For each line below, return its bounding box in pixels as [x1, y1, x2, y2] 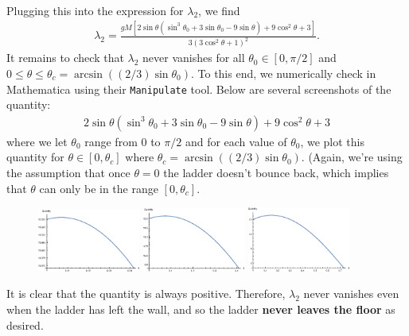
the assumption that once [6, 164, 130, 180]
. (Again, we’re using [301, 149, 403, 165]
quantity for [6, 149, 64, 165]
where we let [6, 133, 68, 149]
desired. [6, 316, 44, 333]
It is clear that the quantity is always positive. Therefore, [6, 285, 286, 302]
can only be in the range [39, 180, 158, 196]
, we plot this [300, 133, 365, 149]
